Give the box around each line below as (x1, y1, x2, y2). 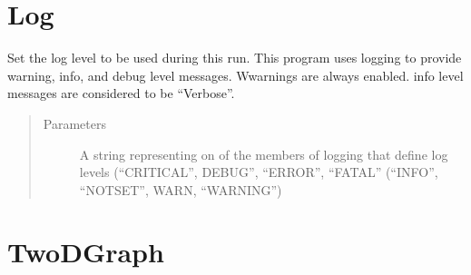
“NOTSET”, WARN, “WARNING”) (79, 180, 282, 199)
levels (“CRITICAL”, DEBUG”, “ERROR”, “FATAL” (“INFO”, (79, 162, 438, 182)
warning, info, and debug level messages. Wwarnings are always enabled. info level (7, 65, 464, 84)
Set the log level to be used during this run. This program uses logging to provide (7, 48, 462, 67)
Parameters (43, 113, 106, 133)
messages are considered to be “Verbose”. (7, 83, 235, 103)
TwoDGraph (7, 233, 164, 270)
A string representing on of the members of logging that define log (79, 144, 448, 163)
